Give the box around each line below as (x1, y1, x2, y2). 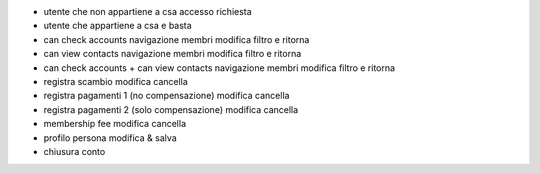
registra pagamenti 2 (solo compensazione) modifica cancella (43, 103, 299, 115)
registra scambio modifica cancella (43, 75, 189, 87)
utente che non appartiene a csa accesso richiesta (43, 6, 252, 17)
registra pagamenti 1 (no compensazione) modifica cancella (43, 90, 290, 102)
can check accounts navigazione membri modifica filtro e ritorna (43, 33, 310, 45)
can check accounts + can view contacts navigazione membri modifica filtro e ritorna (43, 61, 395, 74)
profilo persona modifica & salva (43, 131, 177, 144)
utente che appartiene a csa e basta (43, 20, 192, 32)
